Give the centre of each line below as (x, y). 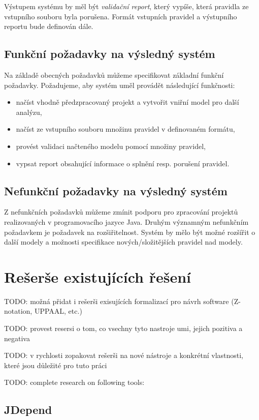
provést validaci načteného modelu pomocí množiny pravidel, (111, 146)
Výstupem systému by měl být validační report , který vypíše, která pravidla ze (126, 6)
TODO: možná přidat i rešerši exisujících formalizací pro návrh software (117, 301)
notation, (18, 311)
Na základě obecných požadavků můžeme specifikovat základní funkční (114, 74)
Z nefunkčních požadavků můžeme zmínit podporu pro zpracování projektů (121, 212)
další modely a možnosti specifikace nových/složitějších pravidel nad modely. (123, 242)
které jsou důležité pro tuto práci (56, 365)
